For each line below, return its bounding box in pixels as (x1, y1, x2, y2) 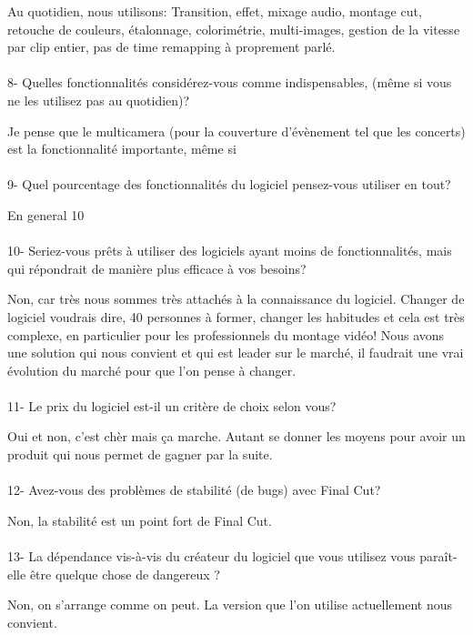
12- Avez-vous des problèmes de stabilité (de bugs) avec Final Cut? (7, 480, 381, 499)
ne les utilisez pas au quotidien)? (7, 90, 190, 109)
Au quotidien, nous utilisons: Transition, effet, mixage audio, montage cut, (7, 2, 422, 20)
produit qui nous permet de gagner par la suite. (7, 445, 273, 464)
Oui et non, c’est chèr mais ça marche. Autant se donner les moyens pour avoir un (7, 427, 466, 446)
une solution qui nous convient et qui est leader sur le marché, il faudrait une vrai (7, 343, 464, 362)
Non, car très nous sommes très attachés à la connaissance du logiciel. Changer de (7, 289, 465, 308)
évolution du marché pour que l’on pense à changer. (7, 360, 297, 379)
